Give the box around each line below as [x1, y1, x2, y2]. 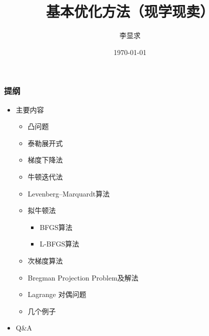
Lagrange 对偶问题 [27, 289, 86, 299]
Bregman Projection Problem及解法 [27, 272, 138, 282]
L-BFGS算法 [39, 238, 79, 249]
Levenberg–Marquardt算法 [27, 188, 110, 198]
